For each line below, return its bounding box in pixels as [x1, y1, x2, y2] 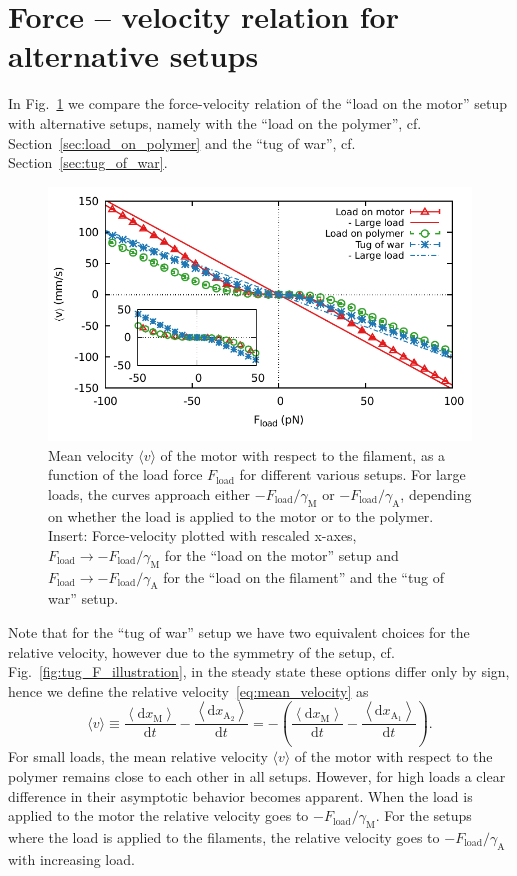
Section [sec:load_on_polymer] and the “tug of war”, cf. [8, 132, 356, 153]
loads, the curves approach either [48, 483, 251, 504]
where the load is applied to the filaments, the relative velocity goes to [8, 826, 440, 847]
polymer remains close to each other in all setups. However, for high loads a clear [8, 765, 506, 786]
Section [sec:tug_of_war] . [8, 152, 168, 173]
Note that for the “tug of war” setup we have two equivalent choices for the [8, 622, 470, 643]
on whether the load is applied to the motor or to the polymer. [48, 505, 434, 526]
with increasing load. [8, 848, 135, 869]
